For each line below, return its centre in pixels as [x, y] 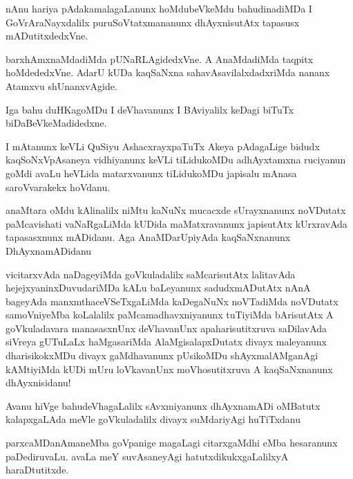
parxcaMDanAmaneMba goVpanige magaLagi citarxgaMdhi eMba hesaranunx [172, 443]
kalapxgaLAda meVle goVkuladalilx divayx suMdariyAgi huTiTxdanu [153, 419]
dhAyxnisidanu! [38, 382]
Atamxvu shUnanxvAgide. [61, 85]
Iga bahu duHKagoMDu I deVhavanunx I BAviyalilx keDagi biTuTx [150, 109]
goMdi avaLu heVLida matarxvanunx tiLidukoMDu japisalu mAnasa [151, 173]
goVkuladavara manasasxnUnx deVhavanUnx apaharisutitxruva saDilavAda [166, 328]
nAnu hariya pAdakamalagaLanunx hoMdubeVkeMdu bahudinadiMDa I [159, 8]
